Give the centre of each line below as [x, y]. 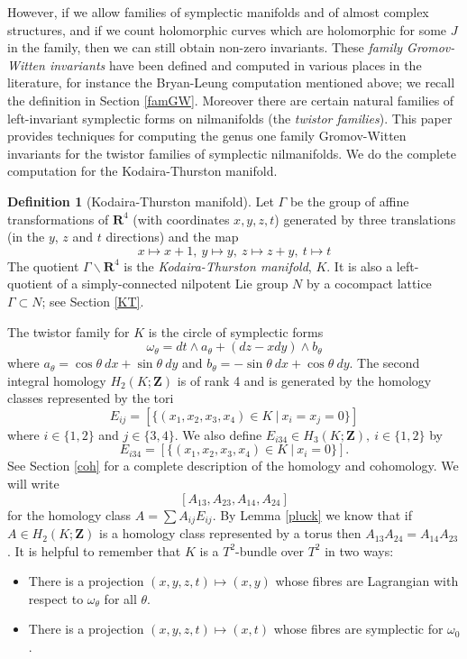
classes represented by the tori [91, 398]
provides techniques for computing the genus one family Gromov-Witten [207, 136]
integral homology [57, 380]
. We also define [218, 434]
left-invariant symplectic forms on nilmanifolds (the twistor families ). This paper [230, 118]
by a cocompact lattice [369, 284]
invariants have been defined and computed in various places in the [235, 64]
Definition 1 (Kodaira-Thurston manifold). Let [141, 201]
